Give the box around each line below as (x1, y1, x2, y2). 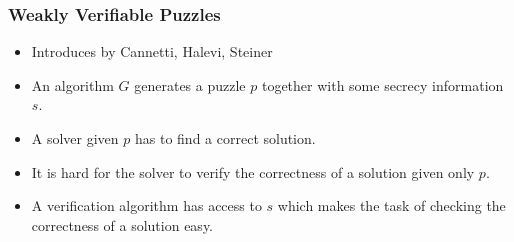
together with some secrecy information (261, 74, 504, 95)
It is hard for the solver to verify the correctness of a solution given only (31, 161, 475, 182)
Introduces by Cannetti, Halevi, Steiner (31, 41, 273, 62)
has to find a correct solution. (135, 128, 316, 148)
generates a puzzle (134, 74, 246, 95)
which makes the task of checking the (277, 195, 506, 216)
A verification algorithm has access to (31, 195, 262, 216)
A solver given (31, 128, 119, 148)
